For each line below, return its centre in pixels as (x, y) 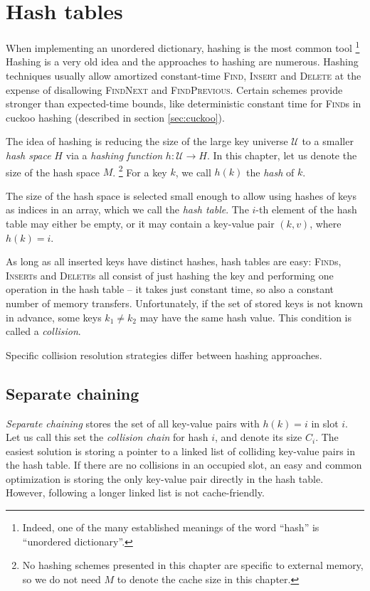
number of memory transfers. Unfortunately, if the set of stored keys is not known (184, 303)
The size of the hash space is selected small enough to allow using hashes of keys (181, 195)
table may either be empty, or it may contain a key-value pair (140, 223)
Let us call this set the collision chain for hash (107, 437)
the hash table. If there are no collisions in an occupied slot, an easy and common (184, 465)
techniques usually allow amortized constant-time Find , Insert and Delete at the (184, 75)
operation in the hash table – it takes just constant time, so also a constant (170, 289)
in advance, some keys (54, 317)
